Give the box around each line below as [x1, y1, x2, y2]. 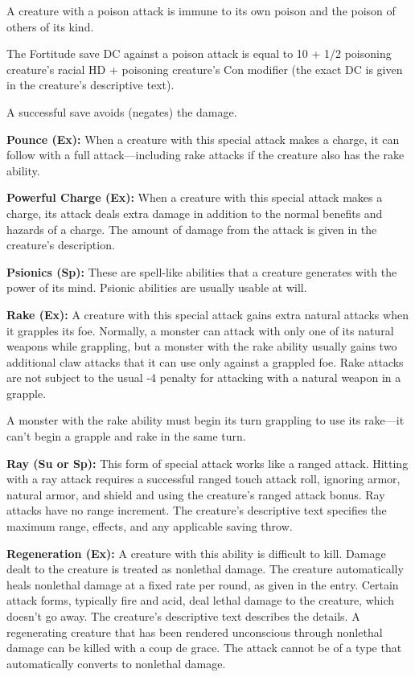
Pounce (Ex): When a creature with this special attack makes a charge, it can [6, 130, 400, 147]
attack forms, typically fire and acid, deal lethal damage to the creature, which [6, 592, 395, 609]
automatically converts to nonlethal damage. [6, 654, 226, 671]
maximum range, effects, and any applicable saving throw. [6, 518, 293, 535]
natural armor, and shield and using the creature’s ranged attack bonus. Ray [6, 486, 385, 503]
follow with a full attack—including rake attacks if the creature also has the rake [6, 146, 405, 163]
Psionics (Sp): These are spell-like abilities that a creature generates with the [6, 263, 397, 280]
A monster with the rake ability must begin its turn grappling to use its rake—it [6, 412, 405, 429]
